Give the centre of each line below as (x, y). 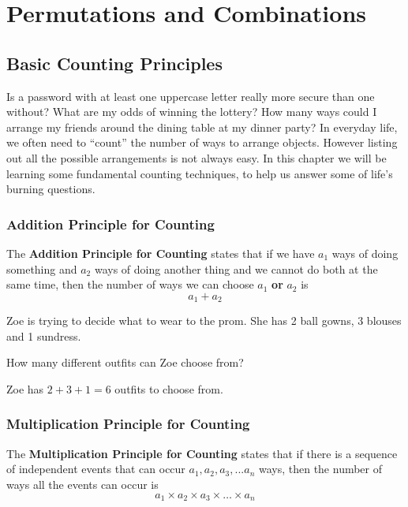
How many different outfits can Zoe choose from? (125, 362)
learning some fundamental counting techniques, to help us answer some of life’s (200, 173)
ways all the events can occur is (82, 484)
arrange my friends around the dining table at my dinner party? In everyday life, (202, 127)
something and (42, 268)
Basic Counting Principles (114, 63)
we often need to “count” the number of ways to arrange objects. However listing (202, 142)
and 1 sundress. (44, 336)
